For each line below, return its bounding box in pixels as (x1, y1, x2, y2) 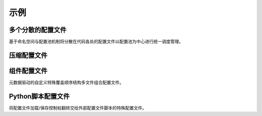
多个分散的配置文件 (9, 26, 66, 34)
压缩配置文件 (9, 51, 48, 59)
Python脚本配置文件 (9, 92, 70, 100)
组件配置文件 (9, 66, 48, 75)
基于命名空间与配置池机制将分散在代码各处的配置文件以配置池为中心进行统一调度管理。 (9, 39, 183, 45)
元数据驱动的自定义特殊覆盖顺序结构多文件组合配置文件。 (9, 79, 124, 85)
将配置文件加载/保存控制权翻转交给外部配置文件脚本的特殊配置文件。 (9, 105, 147, 111)
